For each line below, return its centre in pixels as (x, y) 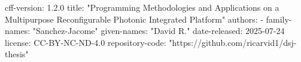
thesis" (17, 54)
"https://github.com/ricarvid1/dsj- (233, 42)
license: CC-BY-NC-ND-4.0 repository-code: (86, 42)
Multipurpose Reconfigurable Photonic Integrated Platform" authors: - (134, 19)
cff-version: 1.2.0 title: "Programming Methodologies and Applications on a (142, 7)
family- (279, 19)
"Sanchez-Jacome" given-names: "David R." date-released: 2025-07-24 (159, 31)
